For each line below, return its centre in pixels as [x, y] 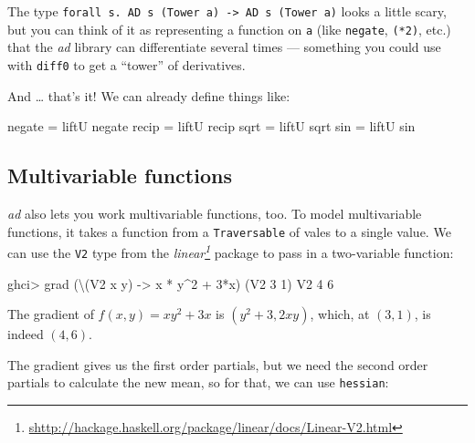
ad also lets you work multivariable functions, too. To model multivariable [215, 213]
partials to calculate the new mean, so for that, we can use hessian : [198, 382]
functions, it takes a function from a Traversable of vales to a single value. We [229, 231]
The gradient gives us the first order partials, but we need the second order [218, 364]
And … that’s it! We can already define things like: [149, 95]
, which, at [340, 314]
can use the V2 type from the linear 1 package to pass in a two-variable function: [231, 251]
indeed [26, 334]
